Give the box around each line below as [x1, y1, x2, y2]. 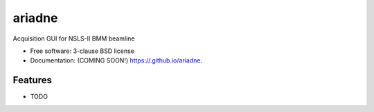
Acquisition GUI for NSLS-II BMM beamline [12, 34, 135, 43]
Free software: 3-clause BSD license [30, 47, 134, 55]
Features [12, 74, 52, 86]
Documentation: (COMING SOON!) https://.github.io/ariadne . [30, 56, 203, 65]
